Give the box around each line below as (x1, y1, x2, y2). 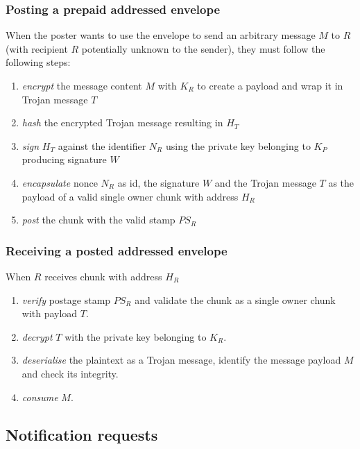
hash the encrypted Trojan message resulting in (22, 115, 223, 130)
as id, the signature (117, 175, 200, 189)
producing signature (22, 152, 107, 167)
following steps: (6, 55, 71, 69)
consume (22, 389, 58, 404)
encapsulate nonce (22, 175, 98, 189)
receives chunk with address (44, 269, 162, 283)
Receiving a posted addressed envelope (6, 242, 228, 259)
